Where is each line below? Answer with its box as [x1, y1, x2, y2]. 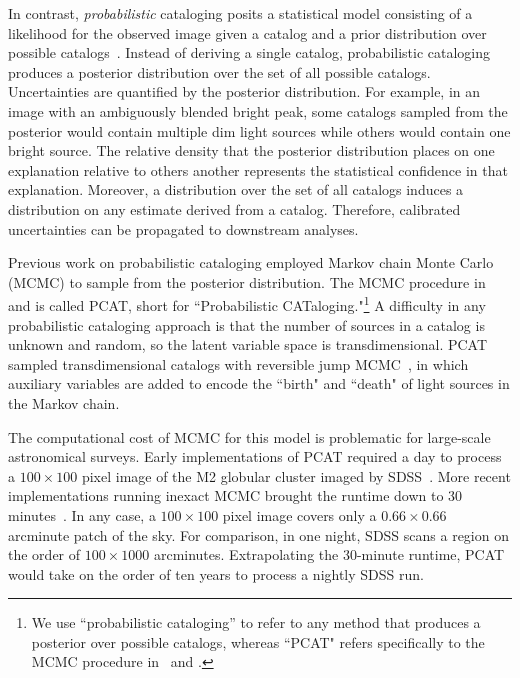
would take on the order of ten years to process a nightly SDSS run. [8, 563, 424, 584]
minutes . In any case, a [8, 504, 156, 525]
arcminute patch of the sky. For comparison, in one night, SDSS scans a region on [8, 524, 509, 545]
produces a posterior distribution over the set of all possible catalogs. [8, 61, 431, 82]
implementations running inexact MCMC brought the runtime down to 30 [8, 485, 463, 506]
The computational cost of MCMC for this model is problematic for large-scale [8, 426, 491, 447]
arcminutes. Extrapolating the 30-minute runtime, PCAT [153, 544, 505, 565]
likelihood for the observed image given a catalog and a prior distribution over [8, 22, 487, 43]
